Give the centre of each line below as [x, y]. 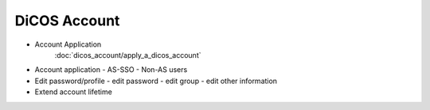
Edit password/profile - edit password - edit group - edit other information [156, 81]
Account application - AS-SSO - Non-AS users [111, 70]
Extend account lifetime [74, 92]
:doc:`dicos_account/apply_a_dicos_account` [128, 55]
